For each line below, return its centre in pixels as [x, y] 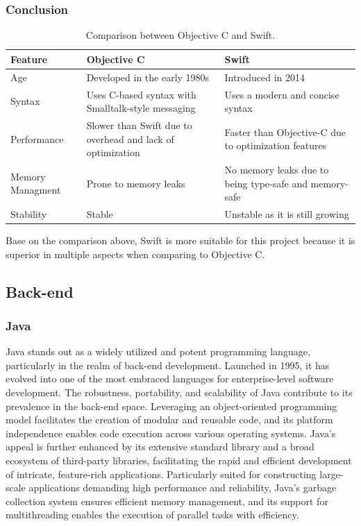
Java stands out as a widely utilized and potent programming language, [158, 351]
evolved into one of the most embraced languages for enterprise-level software [170, 379]
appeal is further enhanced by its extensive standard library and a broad [160, 447]
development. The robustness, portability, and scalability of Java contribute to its [179, 392]
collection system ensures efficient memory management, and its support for [167, 501]
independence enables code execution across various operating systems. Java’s [171, 433]
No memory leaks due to [277, 169]
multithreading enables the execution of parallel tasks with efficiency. [152, 515]
